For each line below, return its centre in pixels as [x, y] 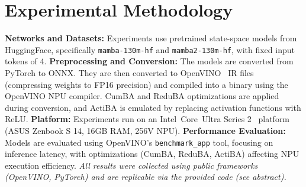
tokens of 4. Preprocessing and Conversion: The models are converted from [149, 61]
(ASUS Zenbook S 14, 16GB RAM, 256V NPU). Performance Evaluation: [145, 130]
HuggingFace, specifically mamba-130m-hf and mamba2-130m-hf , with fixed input [150, 49]
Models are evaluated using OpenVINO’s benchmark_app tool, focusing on [139, 142]
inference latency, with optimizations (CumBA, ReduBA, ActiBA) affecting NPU [152, 154]
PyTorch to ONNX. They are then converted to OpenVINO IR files [129, 72]
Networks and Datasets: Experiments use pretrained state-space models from [151, 38]
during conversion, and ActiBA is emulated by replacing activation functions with [153, 107]
